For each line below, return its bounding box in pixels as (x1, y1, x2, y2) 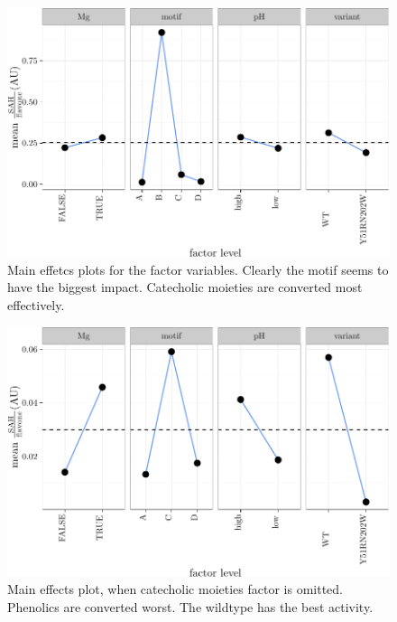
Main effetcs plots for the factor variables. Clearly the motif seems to (7, 259, 389, 278)
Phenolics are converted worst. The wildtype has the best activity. (7, 597, 374, 616)
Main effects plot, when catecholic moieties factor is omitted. (7, 580, 343, 598)
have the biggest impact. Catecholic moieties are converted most (7, 278, 363, 297)
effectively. (7, 295, 65, 314)
